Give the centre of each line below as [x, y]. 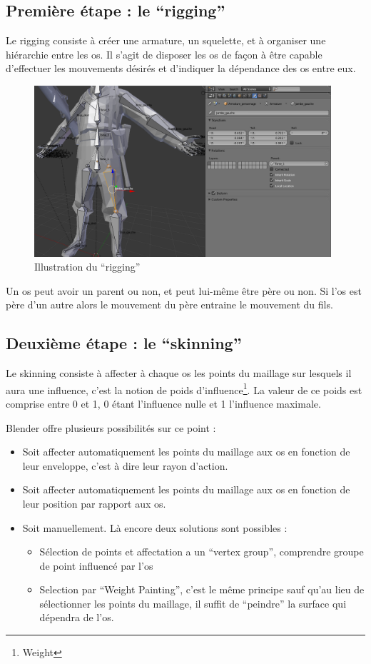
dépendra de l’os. [77, 617]
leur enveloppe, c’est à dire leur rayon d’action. [125, 465]
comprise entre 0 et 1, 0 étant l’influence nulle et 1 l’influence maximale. [163, 403]
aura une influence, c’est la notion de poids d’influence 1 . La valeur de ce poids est [184, 388]
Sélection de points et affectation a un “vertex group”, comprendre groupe [202, 552]
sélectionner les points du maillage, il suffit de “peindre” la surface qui [193, 603]
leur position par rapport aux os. [94, 503]
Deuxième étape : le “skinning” [124, 343]
